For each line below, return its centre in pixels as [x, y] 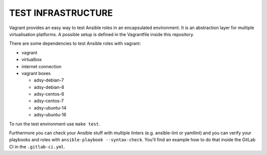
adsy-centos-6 [49, 94]
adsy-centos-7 [49, 101]
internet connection [42, 66]
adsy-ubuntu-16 [50, 115]
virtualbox [32, 60]
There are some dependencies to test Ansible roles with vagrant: [75, 43]
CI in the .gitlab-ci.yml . [37, 147]
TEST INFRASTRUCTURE [61, 13]
